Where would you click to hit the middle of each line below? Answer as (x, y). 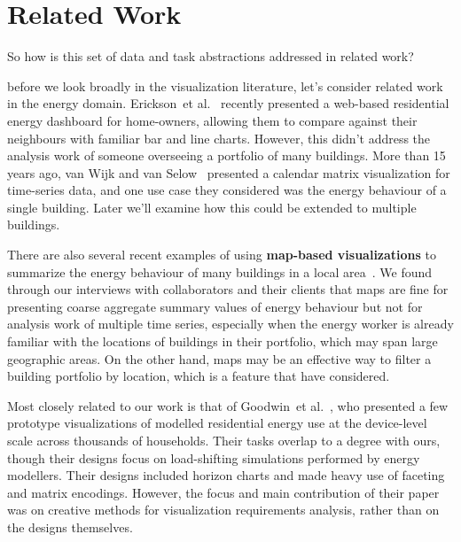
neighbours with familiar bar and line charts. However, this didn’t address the (219, 138)
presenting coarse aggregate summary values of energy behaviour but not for (215, 306)
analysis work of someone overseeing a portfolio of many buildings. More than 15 (227, 155)
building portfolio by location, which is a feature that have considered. (199, 376)
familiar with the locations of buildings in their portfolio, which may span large (223, 341)
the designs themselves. (70, 527)
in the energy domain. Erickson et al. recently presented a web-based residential (228, 103)
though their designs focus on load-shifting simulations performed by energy (214, 457)
